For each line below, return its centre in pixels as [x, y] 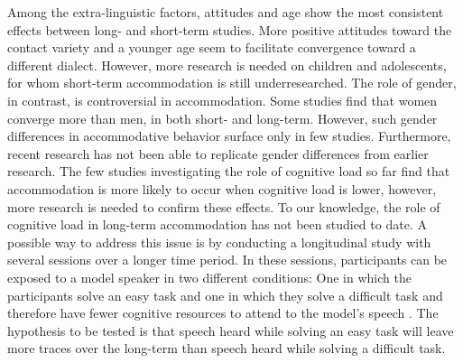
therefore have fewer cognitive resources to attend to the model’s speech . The [223, 313]
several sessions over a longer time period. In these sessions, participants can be [227, 260]
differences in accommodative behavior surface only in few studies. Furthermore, [229, 136]
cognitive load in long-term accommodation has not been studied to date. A [217, 224]
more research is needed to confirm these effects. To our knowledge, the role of [224, 206]
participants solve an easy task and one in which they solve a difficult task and [225, 295]
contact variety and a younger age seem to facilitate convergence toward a [212, 47]
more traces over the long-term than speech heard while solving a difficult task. [227, 348]
